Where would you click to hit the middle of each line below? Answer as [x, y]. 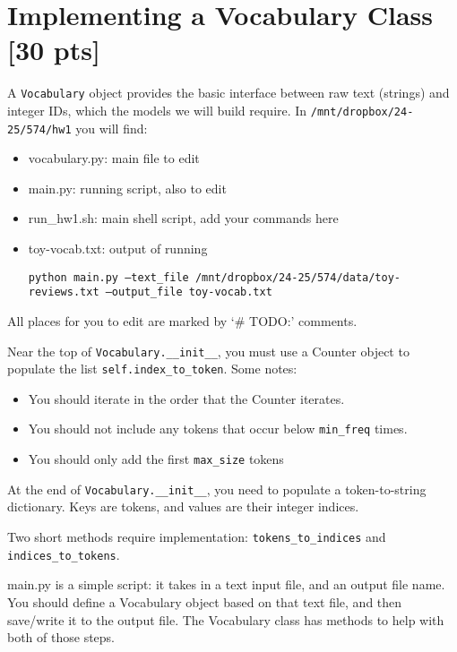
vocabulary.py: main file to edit [114, 158]
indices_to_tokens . [64, 554]
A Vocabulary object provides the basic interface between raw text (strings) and [228, 93]
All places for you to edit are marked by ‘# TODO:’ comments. [182, 320]
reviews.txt [64, 292]
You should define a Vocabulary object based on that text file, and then [205, 601]
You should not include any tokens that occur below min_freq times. [218, 429]
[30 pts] [54, 50]
